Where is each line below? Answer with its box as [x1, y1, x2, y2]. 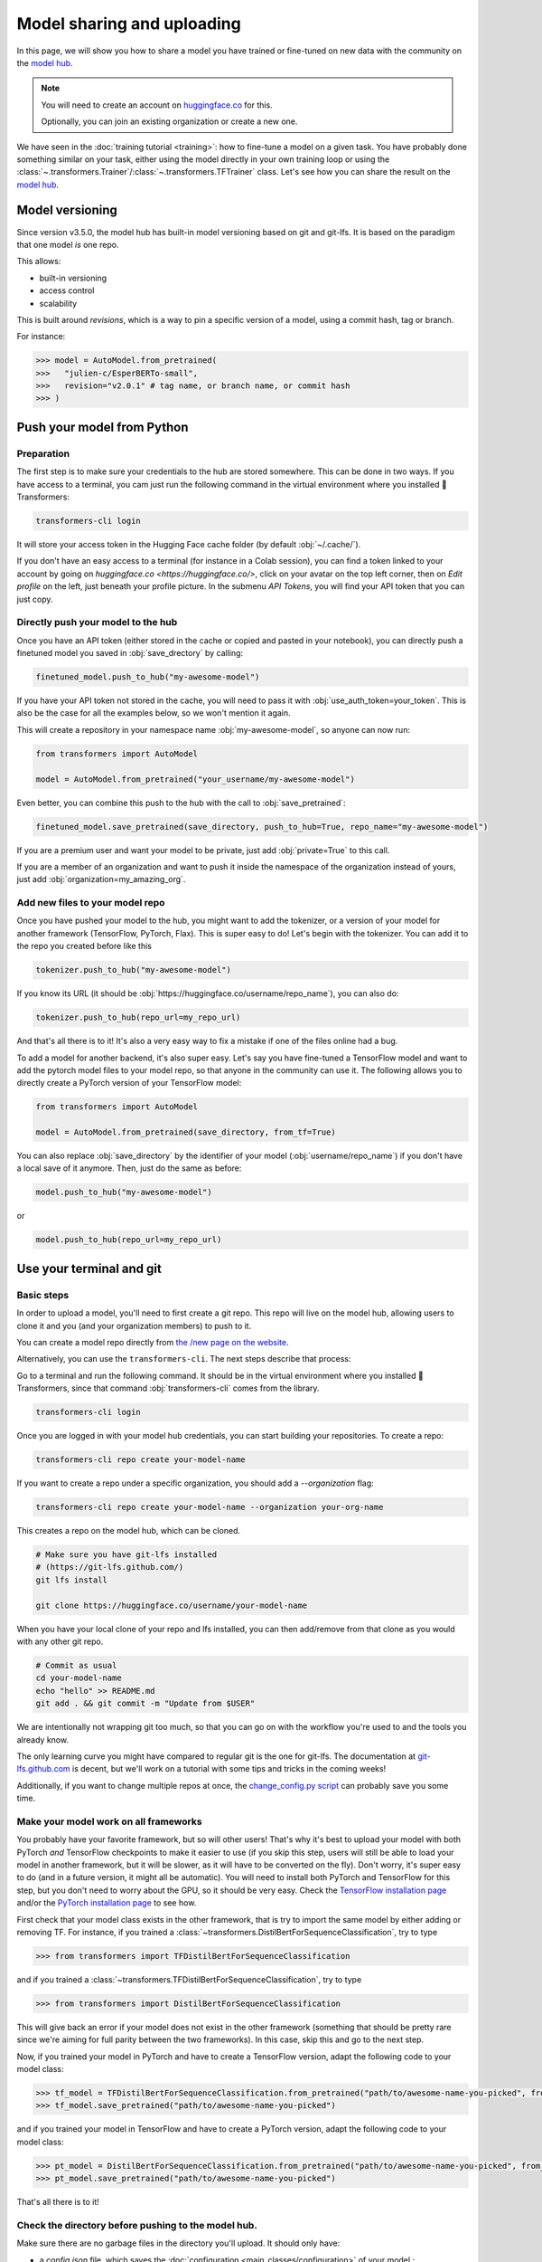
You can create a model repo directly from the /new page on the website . [16, 1336, 289, 1347]
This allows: [16, 256, 61, 267]
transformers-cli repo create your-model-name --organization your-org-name [35, 1502, 384, 1513]
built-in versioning [39, 272, 107, 283]
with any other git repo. [16, 1636, 104, 1647]
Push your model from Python [16, 419, 189, 434]
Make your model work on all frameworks [16, 1815, 202, 1828]
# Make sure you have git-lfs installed [35, 1550, 217, 1560]
